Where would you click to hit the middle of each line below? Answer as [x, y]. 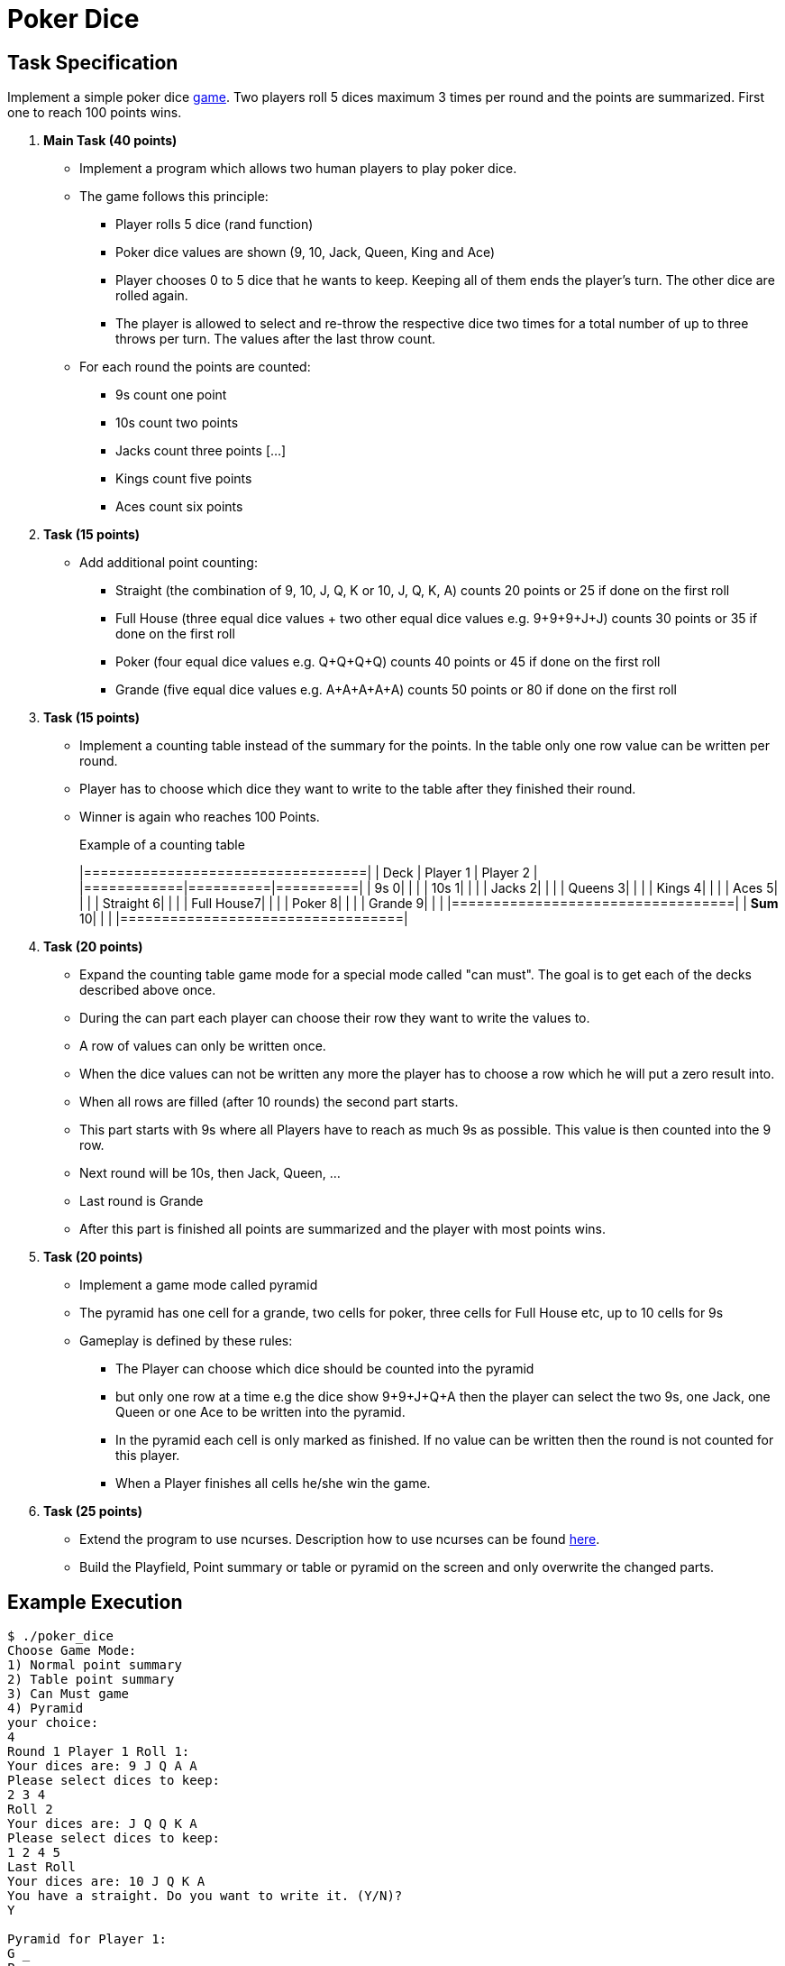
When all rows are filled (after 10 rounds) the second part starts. [269, 1102]
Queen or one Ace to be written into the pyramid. [260, 1412]
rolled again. [152, 296]
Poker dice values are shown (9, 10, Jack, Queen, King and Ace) [306, 253]
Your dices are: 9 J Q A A [102, 1766]
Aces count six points [179, 507]
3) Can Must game [68, 1694]
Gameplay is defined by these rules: [186, 1341]
